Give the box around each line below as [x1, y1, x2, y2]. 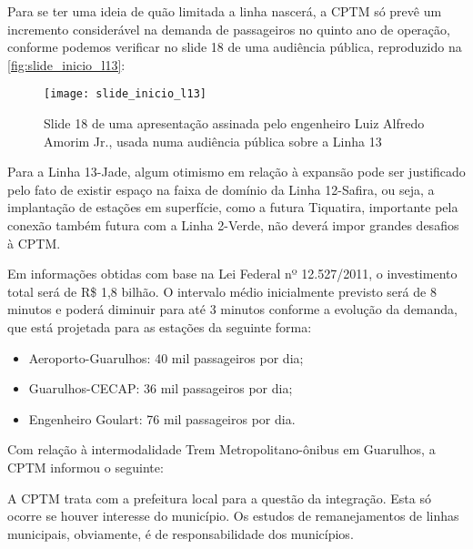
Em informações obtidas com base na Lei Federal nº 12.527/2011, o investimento [7, 264, 458, 283]
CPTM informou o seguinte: [7, 457, 164, 476]
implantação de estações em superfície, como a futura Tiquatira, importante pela [7, 198, 458, 217]
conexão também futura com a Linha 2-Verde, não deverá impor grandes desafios [7, 216, 459, 234]
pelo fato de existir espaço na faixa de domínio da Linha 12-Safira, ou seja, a [7, 179, 435, 198]
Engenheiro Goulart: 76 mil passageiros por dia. [28, 409, 296, 428]
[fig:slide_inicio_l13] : [7, 55, 126, 74]
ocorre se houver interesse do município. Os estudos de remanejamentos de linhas [7, 506, 459, 525]
